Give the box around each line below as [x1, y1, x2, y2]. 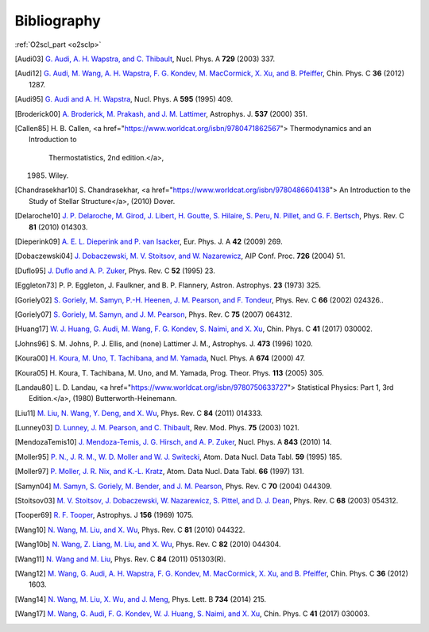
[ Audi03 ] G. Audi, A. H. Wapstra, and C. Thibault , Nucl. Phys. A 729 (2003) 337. [14, 54, 276, 64]
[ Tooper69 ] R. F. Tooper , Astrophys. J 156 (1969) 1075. [14, 511, 194, 520]
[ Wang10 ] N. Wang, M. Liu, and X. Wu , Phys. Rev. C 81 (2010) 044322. [14, 525, 245, 534]
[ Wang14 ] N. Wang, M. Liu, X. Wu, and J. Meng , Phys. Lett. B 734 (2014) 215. [14, 594, 266, 603]
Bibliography [14, 12, 101, 29]
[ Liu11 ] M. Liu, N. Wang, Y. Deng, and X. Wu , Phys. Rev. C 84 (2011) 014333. [14, 408, 263, 418]
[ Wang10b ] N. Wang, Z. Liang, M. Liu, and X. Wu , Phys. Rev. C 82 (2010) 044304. [14, 540, 281, 549]
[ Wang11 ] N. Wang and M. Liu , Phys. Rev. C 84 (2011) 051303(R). [14, 554, 226, 564]
